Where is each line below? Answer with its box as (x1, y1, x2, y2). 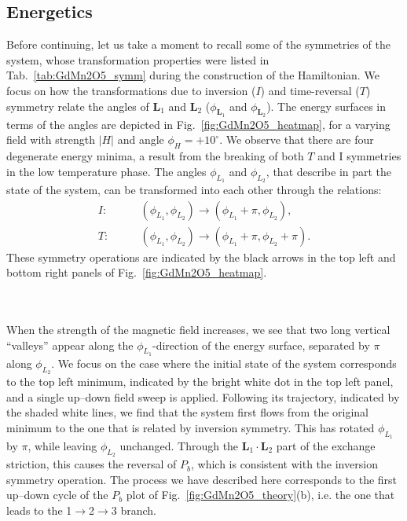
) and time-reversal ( (260, 82, 360, 98)
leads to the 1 (6, 501, 72, 518)
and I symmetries (317, 148, 401, 164)
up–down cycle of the (6, 486, 108, 503)
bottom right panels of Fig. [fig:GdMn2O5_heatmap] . (6, 264, 267, 281)
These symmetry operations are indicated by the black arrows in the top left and (6, 248, 396, 265)
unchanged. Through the (119, 437, 239, 453)
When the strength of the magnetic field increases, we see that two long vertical (6, 321, 390, 337)
